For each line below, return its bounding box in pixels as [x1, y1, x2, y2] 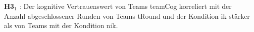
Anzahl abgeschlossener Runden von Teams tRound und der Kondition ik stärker [4, 10, 250, 21]
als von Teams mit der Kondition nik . [4, 20, 118, 31]
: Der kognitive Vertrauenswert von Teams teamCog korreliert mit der [19, 1, 232, 11]
